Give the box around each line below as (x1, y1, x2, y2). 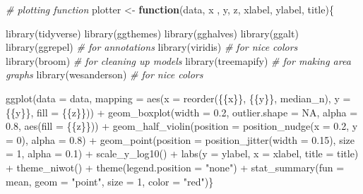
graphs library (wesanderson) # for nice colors (6, 67, 203, 82)
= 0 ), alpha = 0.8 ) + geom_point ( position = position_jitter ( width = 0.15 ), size (6, 132, 355, 147)
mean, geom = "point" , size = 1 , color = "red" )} (6, 174, 214, 188)
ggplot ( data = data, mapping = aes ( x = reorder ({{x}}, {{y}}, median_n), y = (6, 90, 351, 105)
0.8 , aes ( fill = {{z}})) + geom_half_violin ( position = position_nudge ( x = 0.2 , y (6, 119, 358, 133)
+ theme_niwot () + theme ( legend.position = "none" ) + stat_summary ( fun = (6, 159, 345, 174)
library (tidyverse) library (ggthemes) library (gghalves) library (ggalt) (6, 25, 299, 40)
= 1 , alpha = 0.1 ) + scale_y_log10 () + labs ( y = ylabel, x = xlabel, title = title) (6, 146, 359, 161)
